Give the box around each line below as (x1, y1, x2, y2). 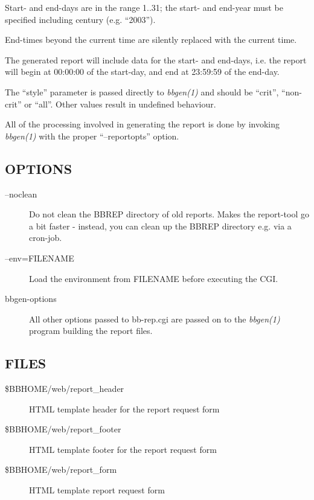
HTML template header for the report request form (29, 402, 220, 415)
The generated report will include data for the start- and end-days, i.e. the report (5, 53, 307, 66)
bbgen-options (5, 292, 57, 305)
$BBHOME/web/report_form (5, 463, 117, 476)
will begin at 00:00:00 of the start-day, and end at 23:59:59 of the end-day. (5, 65, 280, 78)
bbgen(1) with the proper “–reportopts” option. (5, 129, 179, 142)
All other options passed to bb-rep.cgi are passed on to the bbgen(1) (29, 312, 280, 325)
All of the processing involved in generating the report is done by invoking (5, 118, 280, 130)
